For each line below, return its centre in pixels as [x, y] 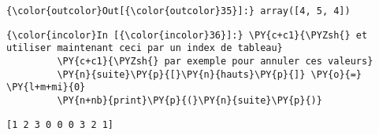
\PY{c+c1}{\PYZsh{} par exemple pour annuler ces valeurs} [215, 61]
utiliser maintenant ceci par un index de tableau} [145, 48]
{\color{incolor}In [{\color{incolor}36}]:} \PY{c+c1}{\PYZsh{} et [187, 35]
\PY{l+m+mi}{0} [46, 88]
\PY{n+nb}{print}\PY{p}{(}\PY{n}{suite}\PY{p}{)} [189, 100]
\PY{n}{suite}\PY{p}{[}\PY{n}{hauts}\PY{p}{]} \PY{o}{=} [210, 74]
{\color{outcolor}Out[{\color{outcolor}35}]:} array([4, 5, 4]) [178, 11]
